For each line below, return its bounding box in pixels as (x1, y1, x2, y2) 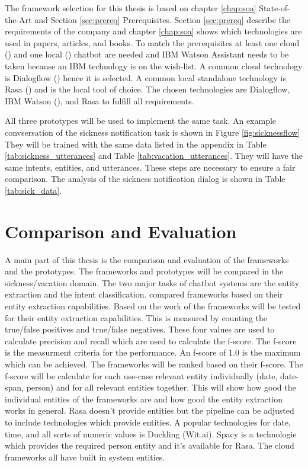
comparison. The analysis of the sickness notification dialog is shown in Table (5, 172, 285, 185)
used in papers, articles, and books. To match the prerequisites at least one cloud (5, 36, 300, 49)
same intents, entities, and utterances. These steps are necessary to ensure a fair (5, 161, 296, 173)
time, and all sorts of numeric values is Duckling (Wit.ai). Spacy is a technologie (5, 427, 297, 440)
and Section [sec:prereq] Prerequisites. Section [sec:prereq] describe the (34, 13, 290, 25)
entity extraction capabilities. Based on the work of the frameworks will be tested (5, 300, 301, 312)
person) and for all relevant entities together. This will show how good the (26, 381, 296, 394)
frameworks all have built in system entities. (5, 450, 165, 463)
